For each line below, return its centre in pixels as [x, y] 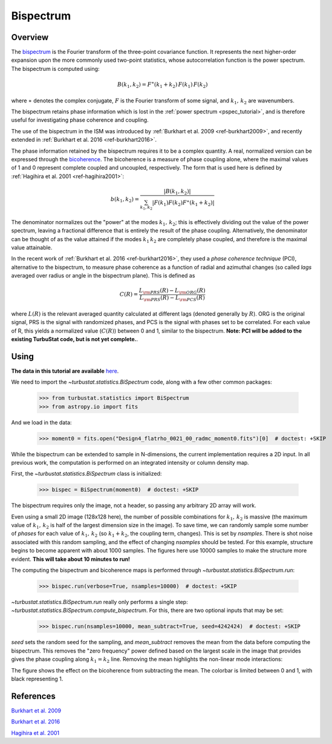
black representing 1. [37, 679]
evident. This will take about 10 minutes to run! [70, 559]
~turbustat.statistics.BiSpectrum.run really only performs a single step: [99, 602]
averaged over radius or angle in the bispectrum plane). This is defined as [103, 276]
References [33, 696]
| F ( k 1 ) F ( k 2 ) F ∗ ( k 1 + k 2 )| [183, 203]
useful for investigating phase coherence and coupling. [80, 120]
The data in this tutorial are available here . [65, 371]
